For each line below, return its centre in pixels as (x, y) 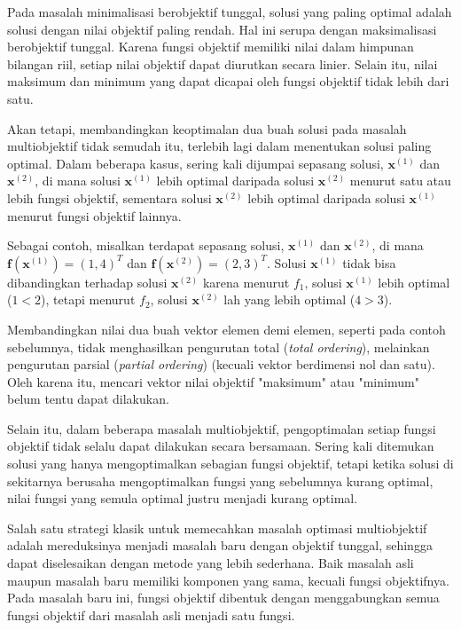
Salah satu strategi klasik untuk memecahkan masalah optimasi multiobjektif (217, 528)
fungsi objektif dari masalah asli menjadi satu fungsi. (151, 614)
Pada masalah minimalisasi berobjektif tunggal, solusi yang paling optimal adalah (230, 12)
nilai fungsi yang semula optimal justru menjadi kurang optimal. (183, 498)
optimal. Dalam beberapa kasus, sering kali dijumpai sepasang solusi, (195, 163)
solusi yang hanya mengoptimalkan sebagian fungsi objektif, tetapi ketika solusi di (230, 464)
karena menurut (246, 282)
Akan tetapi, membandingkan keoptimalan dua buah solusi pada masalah (207, 128)
